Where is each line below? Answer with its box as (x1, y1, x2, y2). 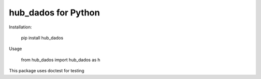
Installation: (9, 24, 32, 30)
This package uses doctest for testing (9, 68, 85, 74)
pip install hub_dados (21, 35, 64, 40)
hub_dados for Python (9, 7, 100, 18)
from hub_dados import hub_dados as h (21, 57, 101, 63)
